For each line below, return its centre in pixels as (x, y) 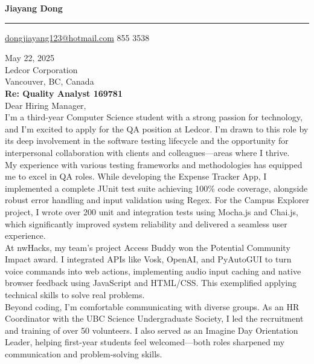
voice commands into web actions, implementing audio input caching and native (153, 271)
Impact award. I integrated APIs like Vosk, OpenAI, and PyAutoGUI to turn (148, 259)
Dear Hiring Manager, (46, 105)
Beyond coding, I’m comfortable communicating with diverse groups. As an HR (152, 306)
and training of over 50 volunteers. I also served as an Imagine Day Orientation (152, 330)
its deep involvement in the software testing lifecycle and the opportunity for (147, 141)
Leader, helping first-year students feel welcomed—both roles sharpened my (145, 342)
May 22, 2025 (30, 58)
